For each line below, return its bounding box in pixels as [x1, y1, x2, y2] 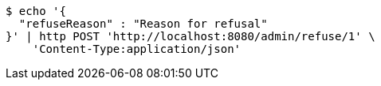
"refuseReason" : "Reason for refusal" [18, 17, 268, 30]
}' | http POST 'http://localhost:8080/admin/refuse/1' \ [6, 30, 375, 43]
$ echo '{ [6, 5, 66, 17]
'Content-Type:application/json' [32, 43, 242, 55]
